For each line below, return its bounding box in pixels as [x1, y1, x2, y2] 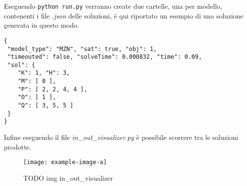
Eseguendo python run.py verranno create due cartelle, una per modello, [4, 1, 222, 11]
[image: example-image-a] [23, 159, 107, 166]
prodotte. [4, 141, 32, 152]
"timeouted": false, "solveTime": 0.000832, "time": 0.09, [7, 53, 202, 61]
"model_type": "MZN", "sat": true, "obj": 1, [7, 45, 157, 52]
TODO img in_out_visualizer [23, 172, 113, 183]
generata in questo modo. [4, 20, 79, 30]
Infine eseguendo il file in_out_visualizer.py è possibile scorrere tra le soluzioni [4, 132, 238, 142]
